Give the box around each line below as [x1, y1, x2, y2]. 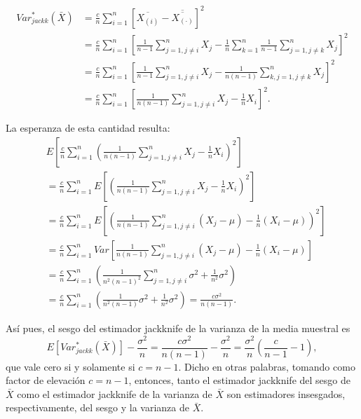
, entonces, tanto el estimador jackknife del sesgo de [128, 373, 350, 387]
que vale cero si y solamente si [6, 359, 135, 373]
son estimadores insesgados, [226, 386, 346, 401]
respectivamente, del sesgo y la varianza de [6, 400, 189, 415]
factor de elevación [6, 373, 86, 387]
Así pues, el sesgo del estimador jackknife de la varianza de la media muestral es [6, 320, 350, 335]
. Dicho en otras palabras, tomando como [178, 359, 355, 373]
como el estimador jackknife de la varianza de [17, 386, 212, 401]
